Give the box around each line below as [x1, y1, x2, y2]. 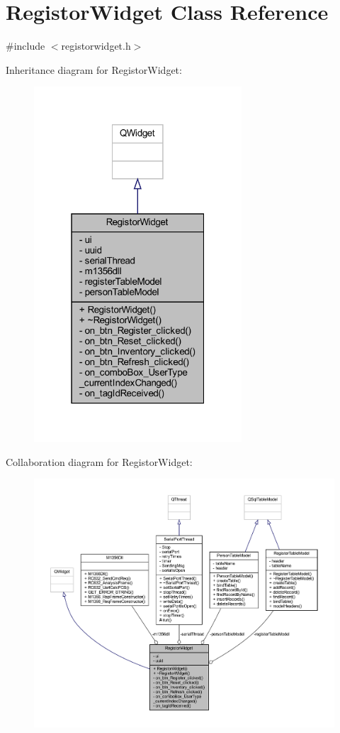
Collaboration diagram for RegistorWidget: [6, 454, 193, 469]
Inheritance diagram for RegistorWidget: [6, 62, 182, 77]
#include [6, 38, 45, 53]
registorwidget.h [61, 38, 131, 53]
